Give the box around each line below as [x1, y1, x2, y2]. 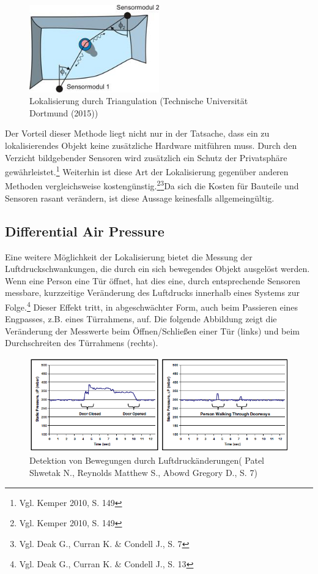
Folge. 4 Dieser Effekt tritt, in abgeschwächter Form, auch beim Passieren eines [5, 298, 298, 313]
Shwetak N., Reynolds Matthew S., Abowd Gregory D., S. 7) [29, 466, 257, 478]
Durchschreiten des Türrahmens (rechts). [5, 336, 158, 349]
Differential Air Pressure [5, 221, 165, 240]
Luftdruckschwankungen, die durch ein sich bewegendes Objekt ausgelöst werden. [5, 262, 310, 275]
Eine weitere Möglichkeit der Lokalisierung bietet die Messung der [5, 250, 253, 263]
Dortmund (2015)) [29, 106, 98, 119]
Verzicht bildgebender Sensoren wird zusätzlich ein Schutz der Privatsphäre [5, 151, 287, 164]
